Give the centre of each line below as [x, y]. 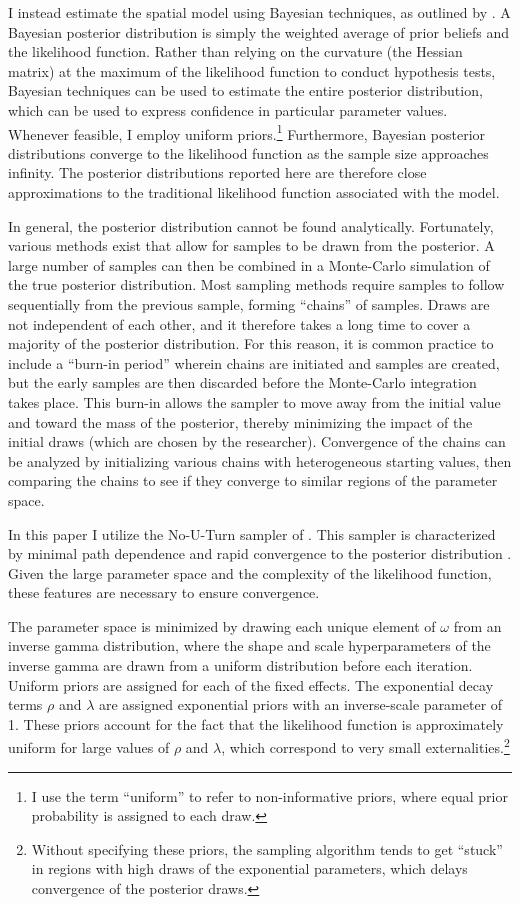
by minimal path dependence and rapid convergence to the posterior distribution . [260, 553]
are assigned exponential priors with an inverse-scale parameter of [300, 704]
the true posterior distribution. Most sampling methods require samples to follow [256, 284]
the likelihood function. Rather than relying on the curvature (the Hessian [235, 51]
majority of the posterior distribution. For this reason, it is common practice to [251, 343]
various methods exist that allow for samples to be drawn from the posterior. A [251, 245]
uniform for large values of [89, 747]
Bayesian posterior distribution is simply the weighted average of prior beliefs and [259, 31]
